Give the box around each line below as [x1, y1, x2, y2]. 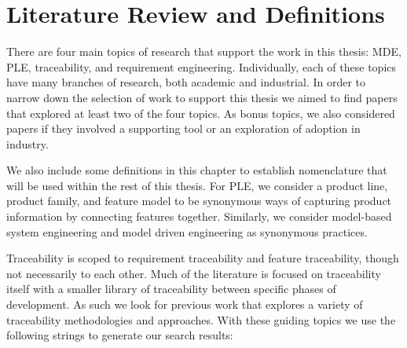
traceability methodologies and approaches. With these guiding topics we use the [6, 311, 396, 328]
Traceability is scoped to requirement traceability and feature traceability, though [6, 250, 399, 266]
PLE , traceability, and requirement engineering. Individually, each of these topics [6, 58, 397, 75]
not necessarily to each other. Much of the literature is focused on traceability [6, 265, 381, 281]
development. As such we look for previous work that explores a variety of [6, 296, 363, 313]
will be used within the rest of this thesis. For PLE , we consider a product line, [6, 177, 388, 193]
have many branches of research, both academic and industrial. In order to [6, 74, 366, 90]
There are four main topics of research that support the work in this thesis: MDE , [6, 43, 401, 60]
